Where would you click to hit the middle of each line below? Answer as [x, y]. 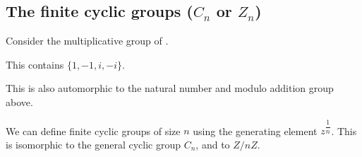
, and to [213, 145]
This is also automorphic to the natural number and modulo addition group [170, 88]
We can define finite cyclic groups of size [93, 130]
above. [19, 101]
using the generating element [255, 130]
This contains [35, 64]
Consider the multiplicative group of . [87, 41]
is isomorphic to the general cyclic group [93, 145]
